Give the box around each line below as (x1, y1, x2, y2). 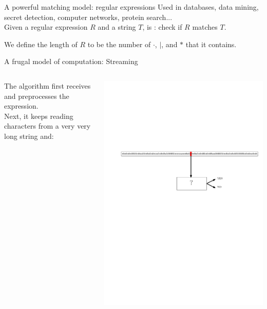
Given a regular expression (4, 22, 88, 32)
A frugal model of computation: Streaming (4, 56, 138, 67)
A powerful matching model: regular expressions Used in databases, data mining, (4, 2, 259, 12)
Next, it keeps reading (4, 110, 73, 121)
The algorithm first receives (4, 80, 91, 91)
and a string (98, 22, 136, 32)
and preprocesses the (4, 90, 69, 101)
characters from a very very (4, 120, 91, 131)
